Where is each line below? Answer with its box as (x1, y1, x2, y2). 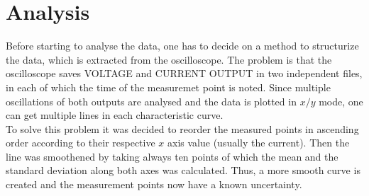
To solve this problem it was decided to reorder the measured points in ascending (6, 121, 359, 136)
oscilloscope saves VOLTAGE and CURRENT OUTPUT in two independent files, (6, 66, 363, 81)
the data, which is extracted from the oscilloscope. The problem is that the (6, 52, 332, 67)
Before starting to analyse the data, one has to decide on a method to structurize (6, 38, 359, 53)
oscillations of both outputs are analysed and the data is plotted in (6, 93, 297, 108)
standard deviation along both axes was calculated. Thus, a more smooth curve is (6, 163, 360, 178)
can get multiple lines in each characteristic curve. (6, 108, 224, 122)
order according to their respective (6, 135, 155, 150)
